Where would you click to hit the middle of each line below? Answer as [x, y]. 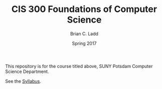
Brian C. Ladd [84, 33]
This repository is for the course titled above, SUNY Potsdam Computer [79, 66]
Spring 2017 [84, 43]
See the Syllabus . [23, 81]
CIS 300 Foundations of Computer [84, 9]
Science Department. [27, 71]
